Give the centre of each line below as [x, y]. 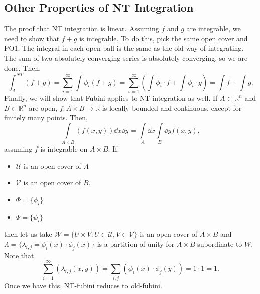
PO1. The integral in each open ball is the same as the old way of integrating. [124, 48]
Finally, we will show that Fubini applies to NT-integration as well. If [111, 98]
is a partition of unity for [136, 244]
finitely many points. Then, [46, 118]
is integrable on [64, 149]
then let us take [28, 234]
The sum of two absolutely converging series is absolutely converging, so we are [126, 57]
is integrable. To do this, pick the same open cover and [164, 38]
